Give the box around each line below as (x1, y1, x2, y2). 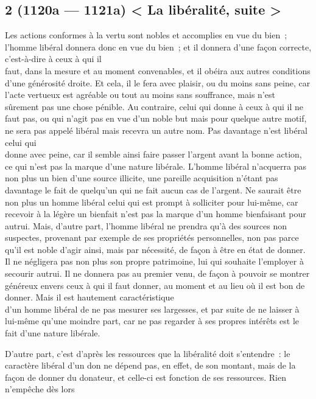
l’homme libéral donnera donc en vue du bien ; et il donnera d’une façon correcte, (5, 40, 312, 53)
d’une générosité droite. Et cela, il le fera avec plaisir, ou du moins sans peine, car (5, 76, 311, 89)
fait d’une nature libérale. (5, 327, 100, 339)
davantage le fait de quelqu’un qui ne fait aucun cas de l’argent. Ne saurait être (5, 183, 301, 196)
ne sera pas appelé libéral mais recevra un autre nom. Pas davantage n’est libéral (5, 123, 308, 136)
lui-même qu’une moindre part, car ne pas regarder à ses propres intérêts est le (5, 314, 299, 327)
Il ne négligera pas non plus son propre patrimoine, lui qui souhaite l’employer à (5, 255, 304, 268)
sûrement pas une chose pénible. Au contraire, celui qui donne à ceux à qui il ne (5, 100, 303, 113)
